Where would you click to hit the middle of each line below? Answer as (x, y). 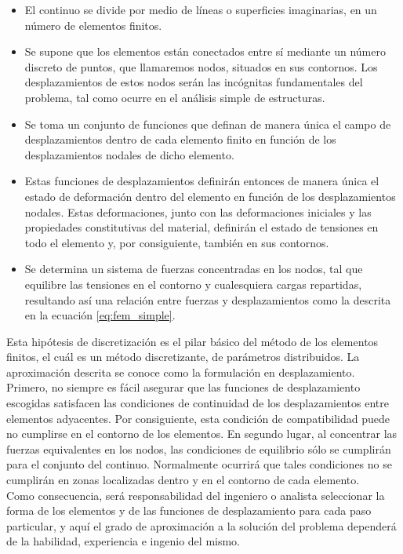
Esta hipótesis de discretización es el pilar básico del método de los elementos (192, 341)
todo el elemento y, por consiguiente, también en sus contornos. (177, 242)
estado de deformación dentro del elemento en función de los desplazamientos (210, 196)
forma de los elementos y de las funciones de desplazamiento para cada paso (189, 510)
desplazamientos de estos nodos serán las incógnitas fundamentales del (194, 82)
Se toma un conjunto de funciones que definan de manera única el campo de (208, 124)
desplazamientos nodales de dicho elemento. (129, 154)
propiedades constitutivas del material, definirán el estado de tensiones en (201, 227)
